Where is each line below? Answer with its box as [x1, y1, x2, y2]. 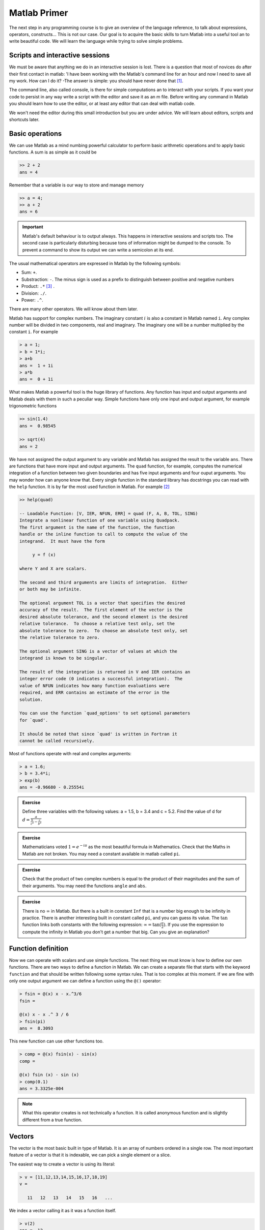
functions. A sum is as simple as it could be [9, 149, 97, 155]
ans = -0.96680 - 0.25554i [19, 785, 84, 790]
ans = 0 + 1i [19, 376, 53, 382]
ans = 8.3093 [19, 1026, 53, 1031]
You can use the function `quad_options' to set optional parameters [19, 710, 190, 716]
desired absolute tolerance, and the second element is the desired [19, 614, 188, 619]
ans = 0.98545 [19, 423, 56, 429]
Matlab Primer [9, 7, 68, 18]
